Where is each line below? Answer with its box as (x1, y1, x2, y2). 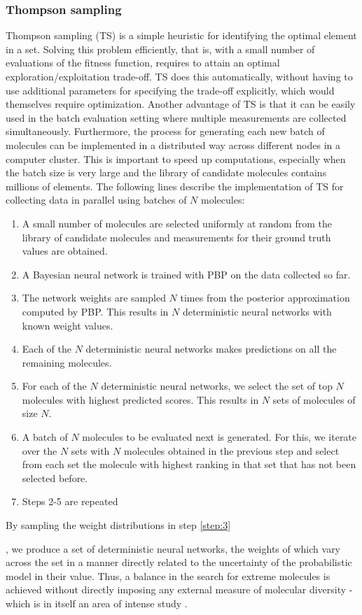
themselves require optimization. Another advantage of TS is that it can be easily (6, 97, 356, 111)
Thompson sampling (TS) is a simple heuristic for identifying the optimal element (6, 28, 357, 43)
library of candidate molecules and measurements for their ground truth (22, 229, 331, 244)
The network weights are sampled (22, 290, 166, 305)
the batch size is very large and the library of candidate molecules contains (6, 165, 327, 180)
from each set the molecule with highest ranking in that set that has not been (22, 457, 356, 472)
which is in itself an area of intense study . (6, 596, 188, 610)
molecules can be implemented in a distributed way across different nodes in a (6, 137, 341, 152)
